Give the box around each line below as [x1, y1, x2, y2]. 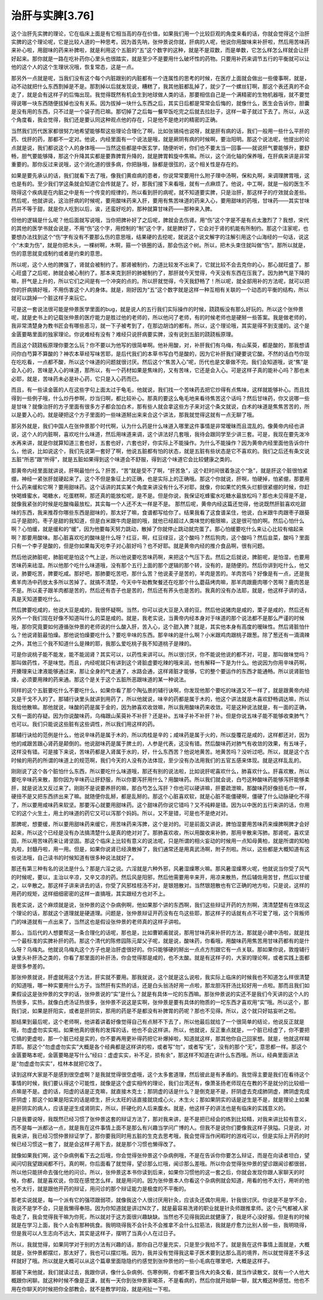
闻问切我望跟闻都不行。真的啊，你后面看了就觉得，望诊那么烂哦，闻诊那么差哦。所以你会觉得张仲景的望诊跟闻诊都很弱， [11, 1160, 310, 1168]
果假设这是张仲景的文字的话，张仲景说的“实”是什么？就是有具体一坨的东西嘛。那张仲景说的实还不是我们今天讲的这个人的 [11, 990, 309, 997]
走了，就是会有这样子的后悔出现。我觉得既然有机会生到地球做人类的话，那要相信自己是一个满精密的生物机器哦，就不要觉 [11, 91, 310, 98]
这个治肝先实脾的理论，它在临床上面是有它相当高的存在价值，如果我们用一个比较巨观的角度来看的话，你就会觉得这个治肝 [11, 30, 310, 37]
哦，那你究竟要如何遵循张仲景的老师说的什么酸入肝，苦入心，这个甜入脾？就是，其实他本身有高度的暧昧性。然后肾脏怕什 [11, 623, 310, 630]
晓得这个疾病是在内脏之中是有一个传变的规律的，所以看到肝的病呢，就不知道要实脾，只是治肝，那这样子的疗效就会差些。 [11, 189, 310, 196]
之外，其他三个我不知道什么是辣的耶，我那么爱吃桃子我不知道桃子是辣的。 [11, 640, 194, 647]
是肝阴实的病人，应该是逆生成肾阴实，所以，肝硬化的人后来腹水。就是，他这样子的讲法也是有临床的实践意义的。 [11, 1104, 289, 1111]
